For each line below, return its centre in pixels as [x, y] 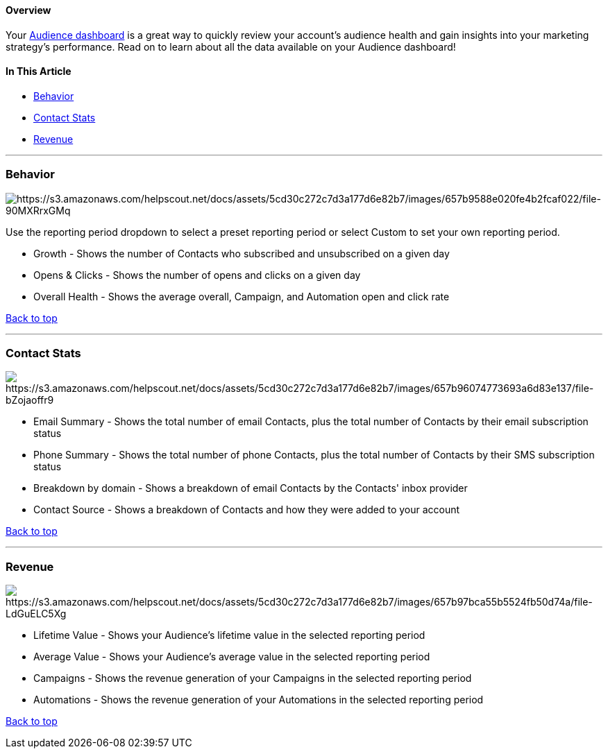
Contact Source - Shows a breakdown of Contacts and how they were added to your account [247, 510]
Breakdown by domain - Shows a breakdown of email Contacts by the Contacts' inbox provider [251, 488]
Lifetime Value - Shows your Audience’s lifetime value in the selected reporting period [229, 635]
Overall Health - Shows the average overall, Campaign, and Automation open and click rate [242, 296]
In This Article [39, 71]
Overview [28, 10]
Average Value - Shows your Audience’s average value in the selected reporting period [232, 657]
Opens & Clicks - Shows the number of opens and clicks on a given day [197, 275]
